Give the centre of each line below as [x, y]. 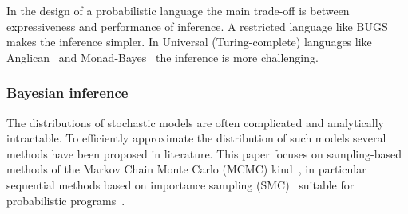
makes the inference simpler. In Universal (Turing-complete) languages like [189, 42]
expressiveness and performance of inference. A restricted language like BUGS [197, 26]
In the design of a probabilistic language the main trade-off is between [178, 10]
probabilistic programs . [66, 200]
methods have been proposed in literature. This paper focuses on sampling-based [204, 153]
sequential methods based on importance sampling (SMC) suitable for [180, 184]
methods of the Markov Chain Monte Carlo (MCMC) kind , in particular [186, 169]
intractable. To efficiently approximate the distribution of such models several [196, 138]
